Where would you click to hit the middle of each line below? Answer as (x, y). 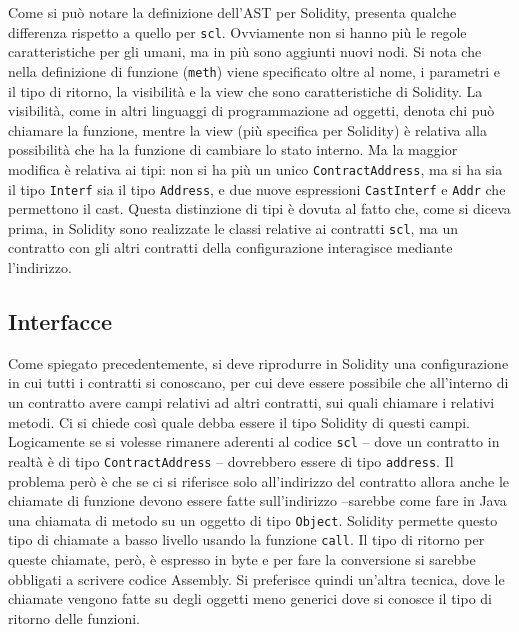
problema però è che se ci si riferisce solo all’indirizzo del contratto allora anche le (259, 480)
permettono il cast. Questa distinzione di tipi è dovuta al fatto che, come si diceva (259, 208)
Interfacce (60, 321)
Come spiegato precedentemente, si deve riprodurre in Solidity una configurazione (258, 362)
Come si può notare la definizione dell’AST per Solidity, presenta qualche (232, 12)
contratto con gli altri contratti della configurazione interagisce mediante (230, 247)
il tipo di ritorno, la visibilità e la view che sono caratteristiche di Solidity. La (245, 90)
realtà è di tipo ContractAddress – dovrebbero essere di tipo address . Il (231, 460)
